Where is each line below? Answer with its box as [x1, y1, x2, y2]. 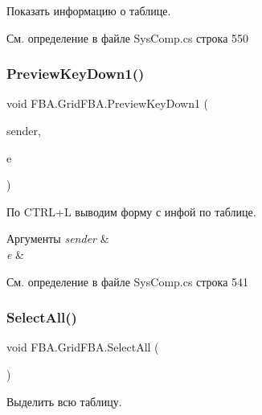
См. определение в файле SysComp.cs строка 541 [6, 273, 249, 290]
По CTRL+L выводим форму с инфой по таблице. [6, 203, 256, 220]
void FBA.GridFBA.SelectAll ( [6, 339, 159, 355]
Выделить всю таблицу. [6, 392, 122, 409]
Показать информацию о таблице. [6, 2, 171, 18]
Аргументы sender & [6, 230, 109, 247]
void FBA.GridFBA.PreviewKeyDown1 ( [6, 95, 209, 112]
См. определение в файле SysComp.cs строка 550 [6, 29, 249, 46]
